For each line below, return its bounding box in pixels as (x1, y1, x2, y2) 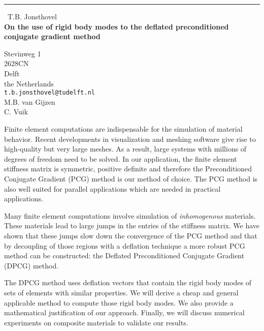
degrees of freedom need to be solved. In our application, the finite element (4, 153, 237, 164)
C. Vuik (4, 106, 28, 117)
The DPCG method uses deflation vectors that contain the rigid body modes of (4, 277, 251, 288)
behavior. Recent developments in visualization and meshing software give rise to (4, 133, 256, 144)
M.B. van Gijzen (4, 96, 55, 107)
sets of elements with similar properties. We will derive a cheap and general (4, 287, 239, 297)
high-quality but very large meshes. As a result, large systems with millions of (4, 143, 247, 154)
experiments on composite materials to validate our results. (4, 317, 188, 327)
